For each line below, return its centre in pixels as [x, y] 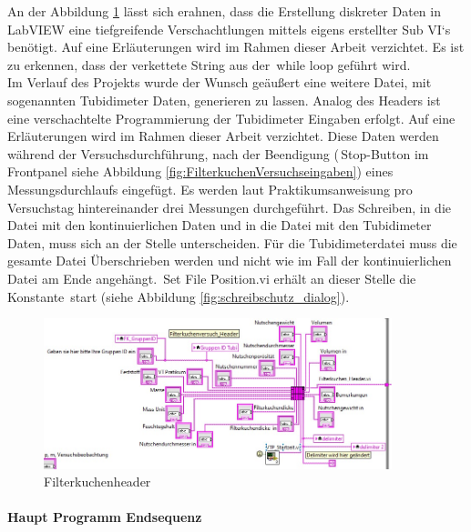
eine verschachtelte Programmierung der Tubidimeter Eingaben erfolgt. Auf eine [231, 118]
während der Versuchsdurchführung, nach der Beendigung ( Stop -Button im [218, 153]
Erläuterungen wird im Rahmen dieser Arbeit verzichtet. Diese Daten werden [223, 136]
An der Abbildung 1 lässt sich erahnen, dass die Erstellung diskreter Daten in [224, 11]
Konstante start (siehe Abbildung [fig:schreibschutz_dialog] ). [179, 296]
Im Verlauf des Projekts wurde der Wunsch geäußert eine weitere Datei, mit [220, 82]
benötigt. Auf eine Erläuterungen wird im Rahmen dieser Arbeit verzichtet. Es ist [236, 47]
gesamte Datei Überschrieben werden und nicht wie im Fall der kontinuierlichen [230, 261]
